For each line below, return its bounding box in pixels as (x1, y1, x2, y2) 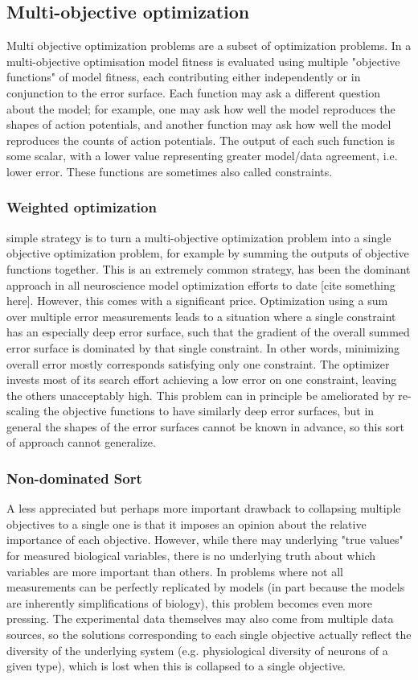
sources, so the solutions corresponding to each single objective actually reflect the (6, 626, 412, 643)
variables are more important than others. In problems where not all (6, 563, 343, 579)
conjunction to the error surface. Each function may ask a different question (6, 84, 380, 101)
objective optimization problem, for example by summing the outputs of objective (6, 245, 409, 262)
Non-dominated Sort (6, 468, 142, 488)
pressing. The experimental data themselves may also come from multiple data (6, 610, 394, 627)
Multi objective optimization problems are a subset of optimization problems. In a (6, 37, 412, 54)
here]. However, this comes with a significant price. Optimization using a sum (6, 292, 388, 309)
